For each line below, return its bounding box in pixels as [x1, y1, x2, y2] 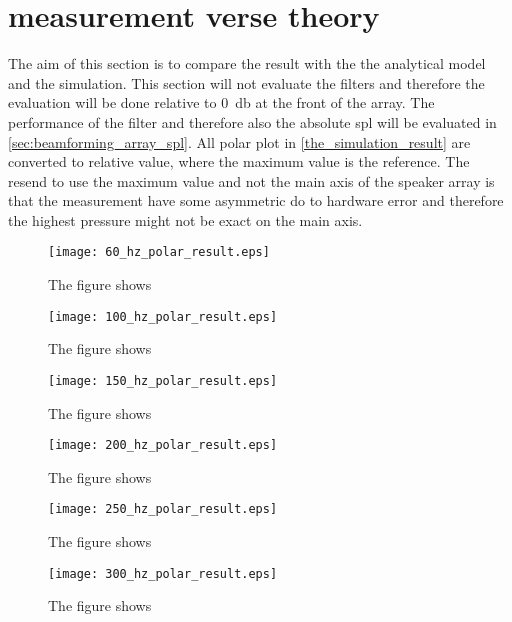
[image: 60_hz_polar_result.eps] [48, 245, 270, 260]
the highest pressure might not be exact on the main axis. [8, 209, 363, 230]
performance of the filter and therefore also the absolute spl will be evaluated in [8, 111, 497, 132]
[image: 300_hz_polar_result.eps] [48, 566, 278, 581]
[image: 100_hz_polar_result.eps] [48, 309, 278, 324]
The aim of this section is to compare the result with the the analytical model [8, 53, 486, 74]
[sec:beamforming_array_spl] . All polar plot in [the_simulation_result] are [8, 131, 471, 152]
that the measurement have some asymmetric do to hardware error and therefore [8, 190, 504, 211]
